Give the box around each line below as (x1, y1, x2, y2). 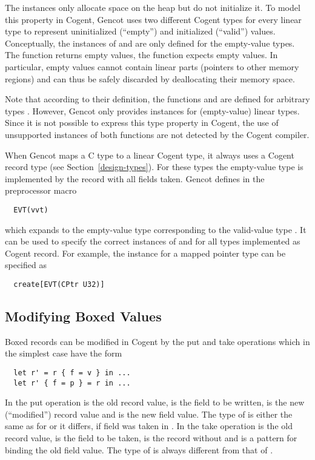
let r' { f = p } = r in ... (13, 378, 131, 387)
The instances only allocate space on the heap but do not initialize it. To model (5, 1, 300, 13)
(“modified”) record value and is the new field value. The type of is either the (5, 407, 293, 420)
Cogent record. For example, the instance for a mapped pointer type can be (5, 246, 286, 259)
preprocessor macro (5, 184, 77, 197)
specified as (5, 258, 47, 271)
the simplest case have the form (5, 347, 122, 360)
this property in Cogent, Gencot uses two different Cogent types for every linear (5, 13, 302, 25)
